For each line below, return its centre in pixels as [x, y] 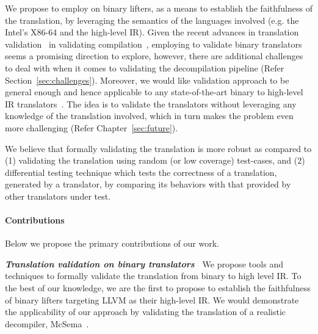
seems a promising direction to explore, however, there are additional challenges [154, 56]
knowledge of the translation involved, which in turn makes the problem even [149, 116]
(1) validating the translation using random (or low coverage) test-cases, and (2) [155, 160]
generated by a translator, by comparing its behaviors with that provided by [148, 184]
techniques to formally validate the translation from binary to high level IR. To [153, 276]
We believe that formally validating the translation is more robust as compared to [158, 148]
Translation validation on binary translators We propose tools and [144, 263]
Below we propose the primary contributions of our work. [112, 243]
